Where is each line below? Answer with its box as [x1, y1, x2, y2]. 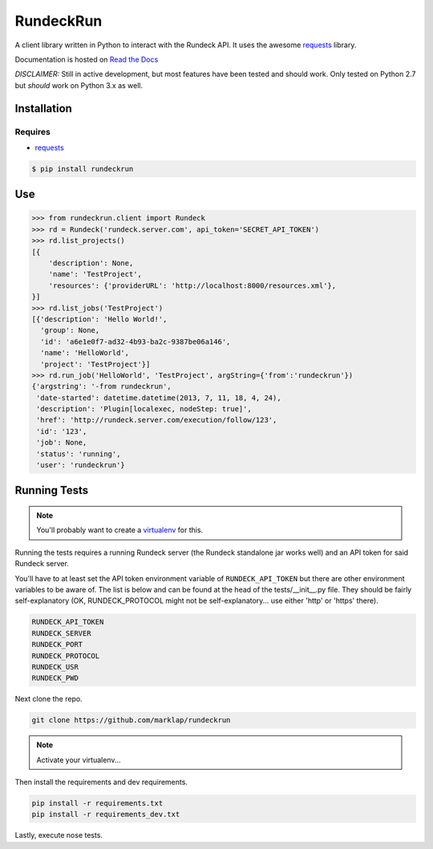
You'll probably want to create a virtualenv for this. [36, 525, 204, 535]
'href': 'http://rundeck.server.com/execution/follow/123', [36, 415, 277, 425]
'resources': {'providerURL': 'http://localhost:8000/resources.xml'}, [48, 281, 337, 290]
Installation [14, 101, 72, 115]
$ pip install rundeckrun [31, 164, 134, 173]
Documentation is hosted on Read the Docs [14, 55, 159, 64]
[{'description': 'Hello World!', [31, 314, 168, 324]
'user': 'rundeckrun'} [36, 461, 126, 470]
